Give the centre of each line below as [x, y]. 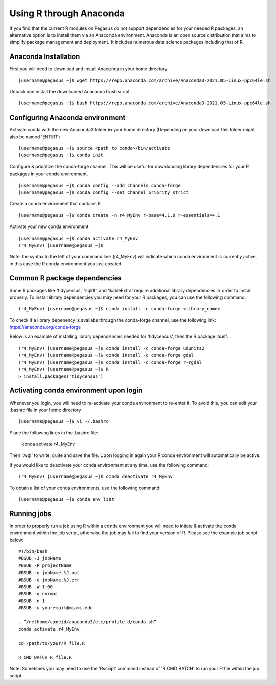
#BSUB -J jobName [40, 558]
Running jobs [31, 514]
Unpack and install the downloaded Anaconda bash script [69, 92]
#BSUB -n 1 [32, 601]
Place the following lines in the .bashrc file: [54, 433]
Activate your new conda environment [49, 226]
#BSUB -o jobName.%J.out [49, 573]
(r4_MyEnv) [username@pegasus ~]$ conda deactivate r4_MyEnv [95, 476]
